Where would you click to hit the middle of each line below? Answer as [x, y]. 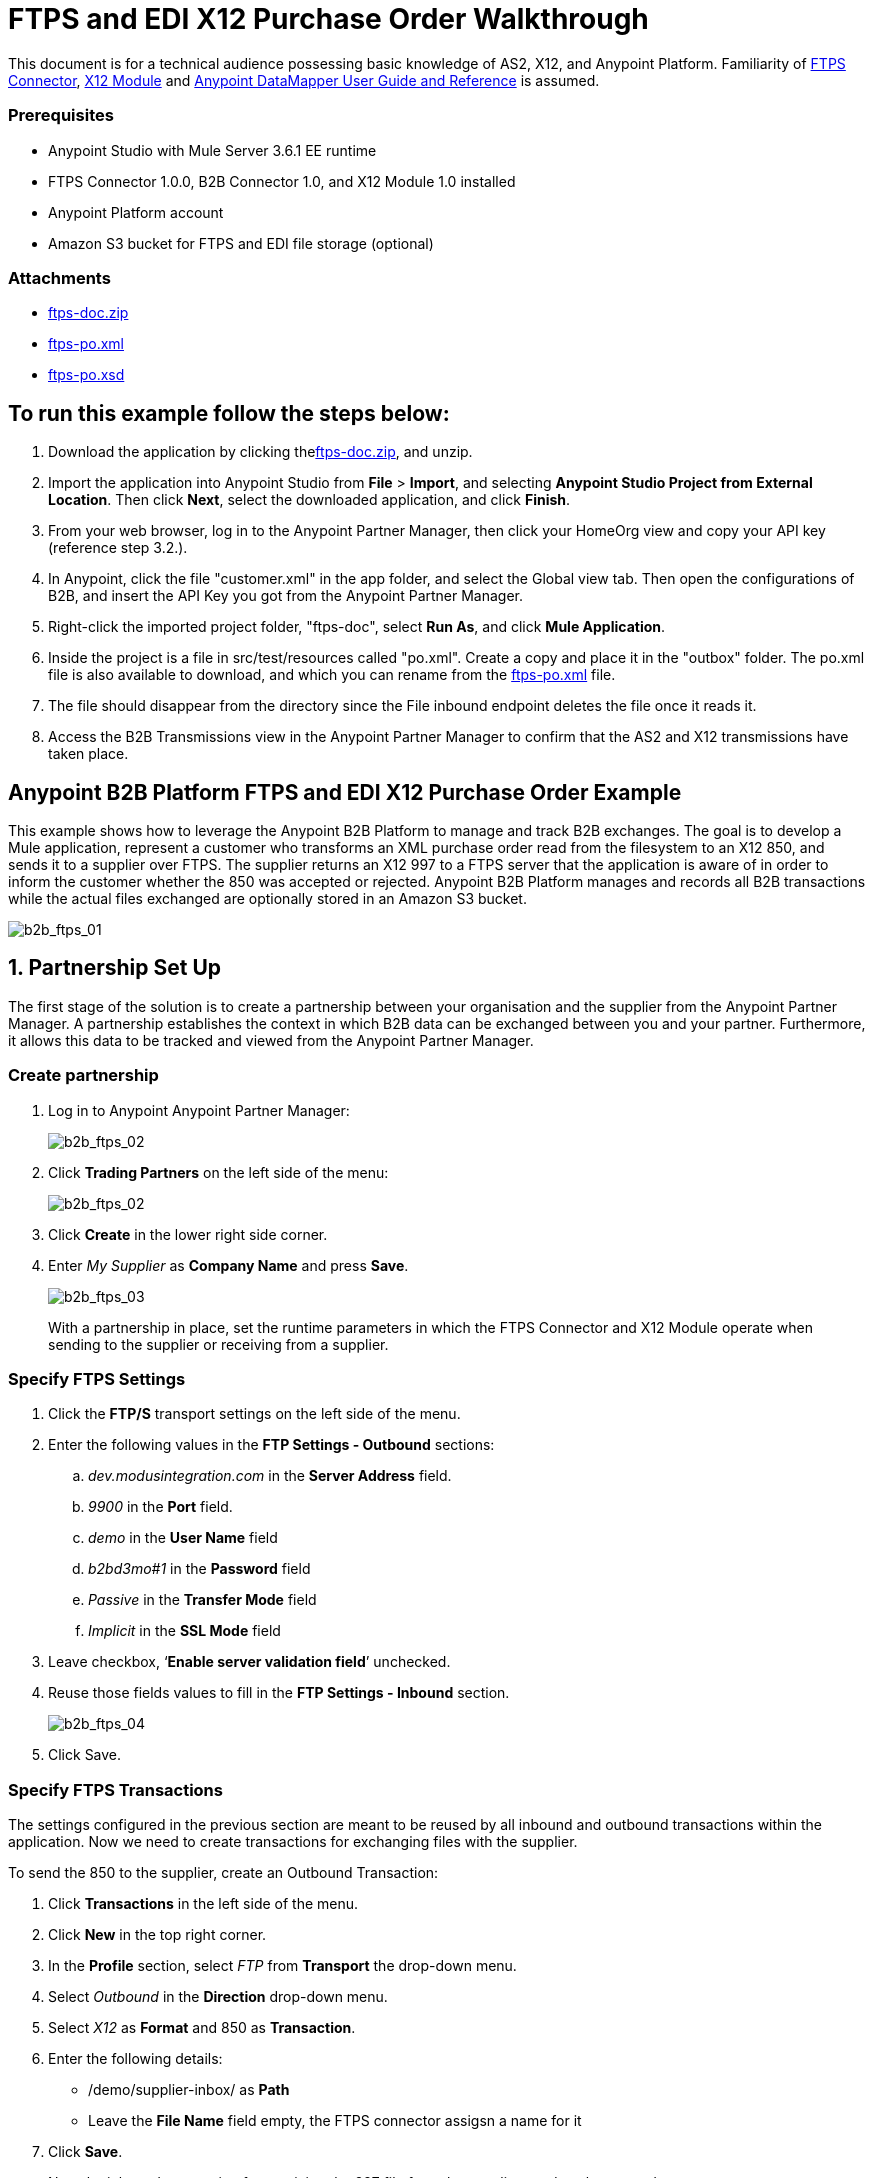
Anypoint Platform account [136, 212]
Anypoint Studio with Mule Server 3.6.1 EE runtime [212, 150]
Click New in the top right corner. [157, 1935]
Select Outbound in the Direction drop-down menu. [218, 1997]
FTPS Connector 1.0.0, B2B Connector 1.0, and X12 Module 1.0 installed [282, 181]
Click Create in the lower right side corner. [188, 1234]
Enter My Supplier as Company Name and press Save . [228, 1265]
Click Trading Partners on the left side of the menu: [218, 1172]
